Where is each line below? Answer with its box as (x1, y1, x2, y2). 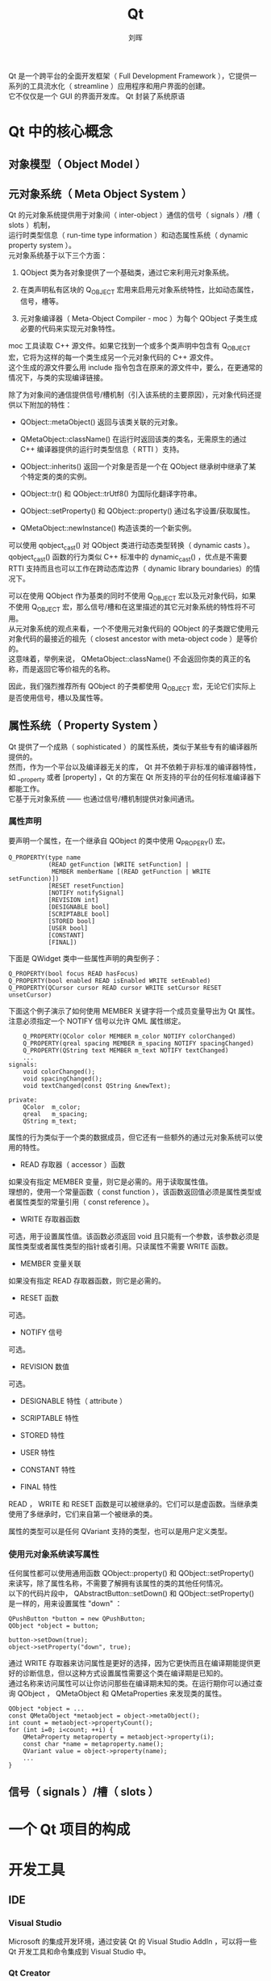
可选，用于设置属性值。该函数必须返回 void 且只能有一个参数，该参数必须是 (8, 1231, 260, 1241)
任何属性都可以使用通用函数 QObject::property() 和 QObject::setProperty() (8, 1568, 254, 1578)
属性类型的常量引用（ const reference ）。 (15, 1197, 154, 1207)
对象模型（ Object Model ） (8, 157, 147, 171)
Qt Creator (8, 1967, 51, 1979)
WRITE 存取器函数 (19, 1214, 81, 1224)
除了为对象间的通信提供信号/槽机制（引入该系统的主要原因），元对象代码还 (8, 390, 256, 399)
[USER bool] (48, 924, 89, 932)
